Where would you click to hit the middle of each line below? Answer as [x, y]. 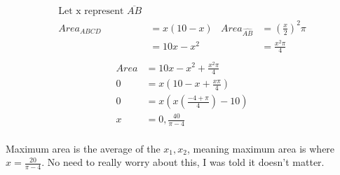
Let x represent [91, 12]
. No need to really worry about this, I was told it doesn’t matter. [183, 162]
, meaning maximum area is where [261, 148]
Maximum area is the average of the [83, 148]
